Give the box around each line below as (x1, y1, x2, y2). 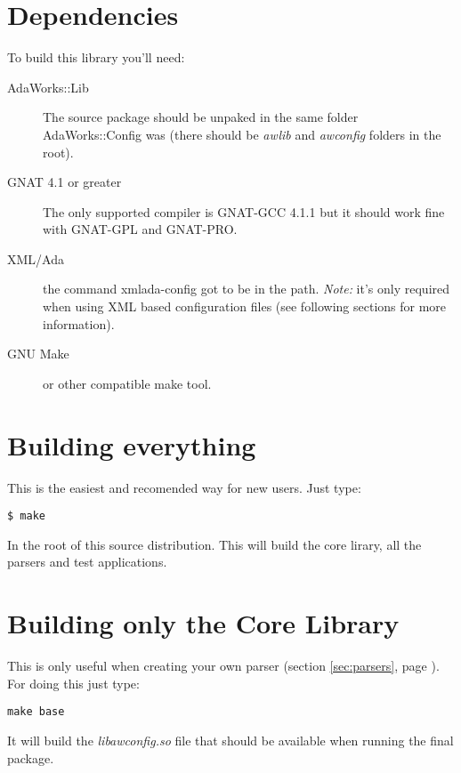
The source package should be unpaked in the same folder (43, 108, 359, 126)
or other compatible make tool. (43, 374, 212, 392)
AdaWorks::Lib (7, 77, 89, 96)
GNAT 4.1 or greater (7, 173, 122, 191)
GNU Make (7, 344, 69, 363)
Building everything (7, 426, 256, 463)
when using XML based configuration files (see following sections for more (43, 297, 447, 316)
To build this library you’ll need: (7, 48, 185, 67)
